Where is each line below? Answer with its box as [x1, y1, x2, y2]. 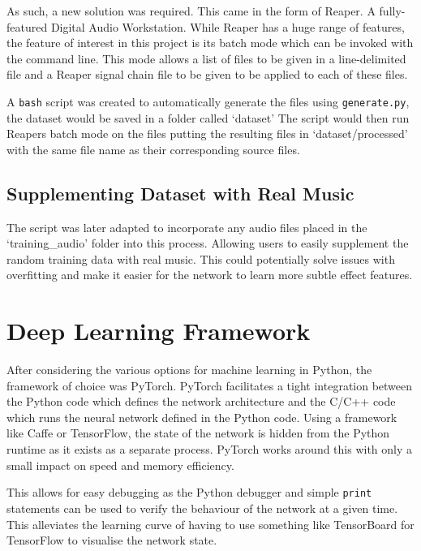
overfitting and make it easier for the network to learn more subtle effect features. [6, 266, 413, 283]
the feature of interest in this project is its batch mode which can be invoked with [6, 34, 414, 51]
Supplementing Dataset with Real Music [6, 180, 354, 205]
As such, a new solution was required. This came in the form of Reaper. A [6, 2, 376, 19]
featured [6, 18, 48, 35]
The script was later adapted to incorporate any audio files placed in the [6, 218, 367, 235]
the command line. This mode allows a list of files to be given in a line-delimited [6, 50, 406, 67]
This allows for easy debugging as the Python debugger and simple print [6, 484, 372, 501]
